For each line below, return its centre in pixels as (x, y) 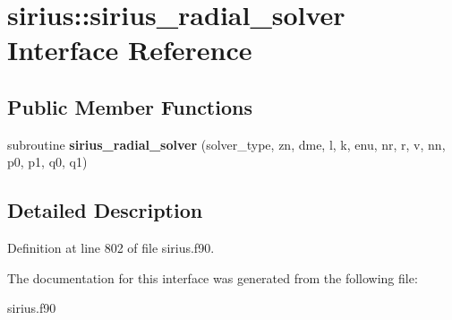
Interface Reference (130, 50)
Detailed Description (105, 210)
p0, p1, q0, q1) (47, 162)
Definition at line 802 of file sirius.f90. (111, 248)
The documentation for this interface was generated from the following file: (213, 277)
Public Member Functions (130, 106)
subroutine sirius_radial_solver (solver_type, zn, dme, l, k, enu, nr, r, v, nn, (226, 144)
